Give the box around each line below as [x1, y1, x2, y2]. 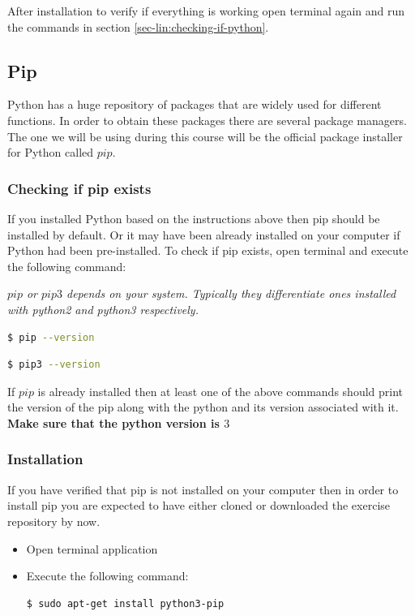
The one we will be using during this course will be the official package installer [7, 127, 403, 144]
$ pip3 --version [7, 359, 101, 371]
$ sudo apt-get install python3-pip [26, 597, 225, 610]
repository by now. [7, 512, 101, 529]
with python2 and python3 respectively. [7, 300, 199, 317]
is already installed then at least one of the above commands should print [37, 382, 404, 399]
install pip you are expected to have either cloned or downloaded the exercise [7, 497, 391, 514]
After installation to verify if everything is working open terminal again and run [7, 2, 405, 19]
